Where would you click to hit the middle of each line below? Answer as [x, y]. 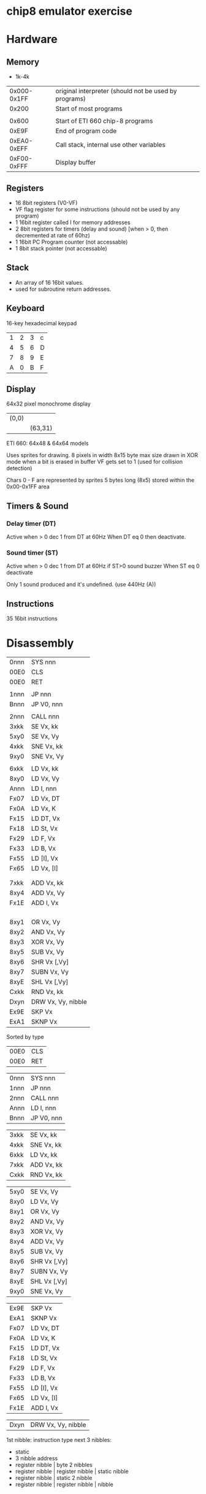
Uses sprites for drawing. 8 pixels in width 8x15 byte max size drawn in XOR [102, 455]
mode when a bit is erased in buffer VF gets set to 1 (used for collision [94, 462]
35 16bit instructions [32, 618]
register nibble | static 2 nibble [54, 1478]
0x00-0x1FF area [28, 487]
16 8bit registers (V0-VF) [46, 203]
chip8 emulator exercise [70, 11]
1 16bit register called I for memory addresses [73, 222]
